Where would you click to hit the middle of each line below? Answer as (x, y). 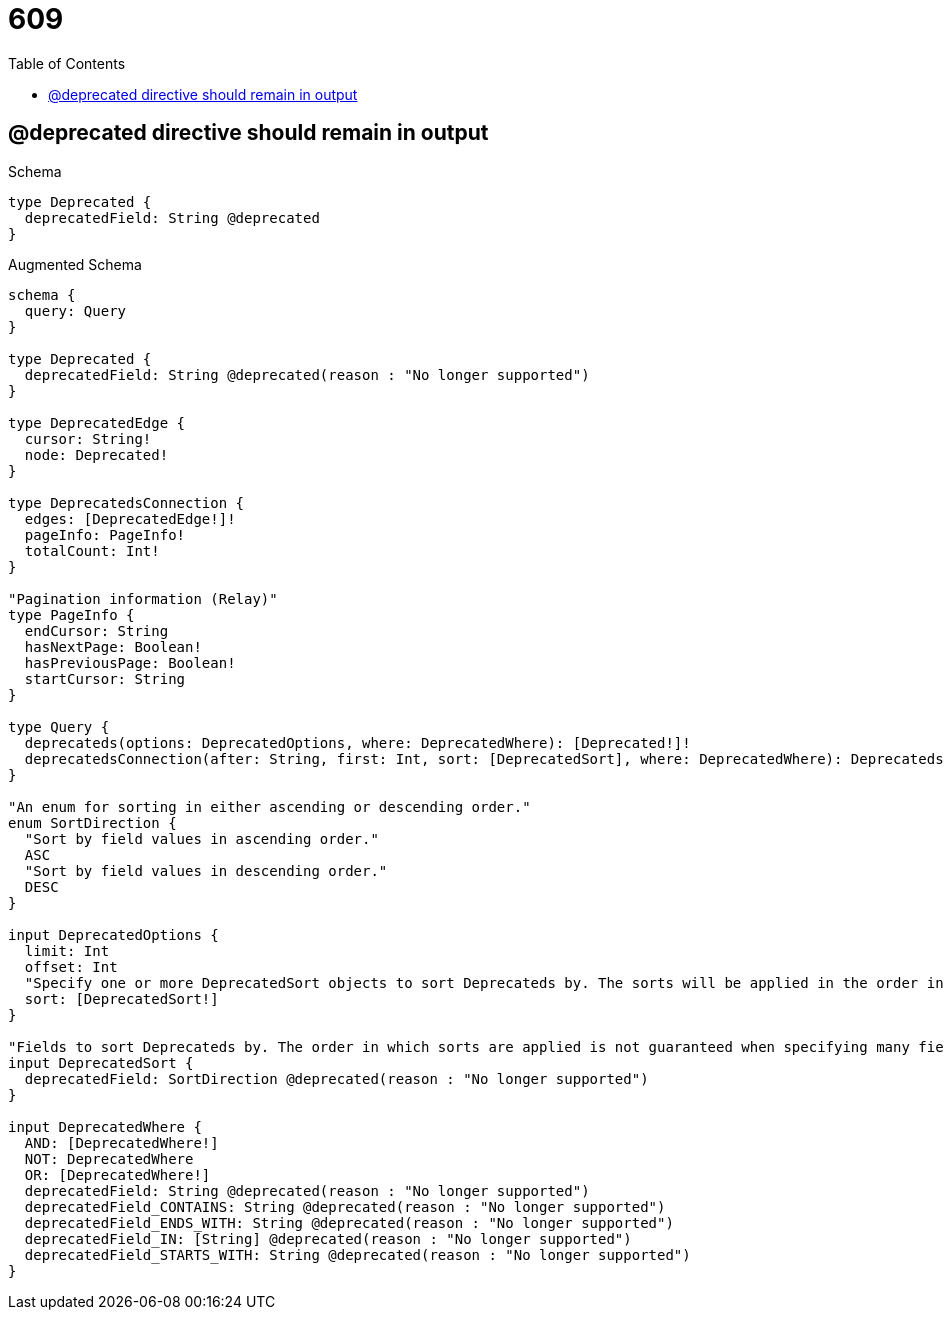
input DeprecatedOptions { (113, 934)
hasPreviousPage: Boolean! (130, 662)
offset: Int (71, 966)
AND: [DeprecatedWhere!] (121, 1142)
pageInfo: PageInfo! (105, 534)
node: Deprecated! (96, 454)
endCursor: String (96, 630)
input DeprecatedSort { (101, 1062)
